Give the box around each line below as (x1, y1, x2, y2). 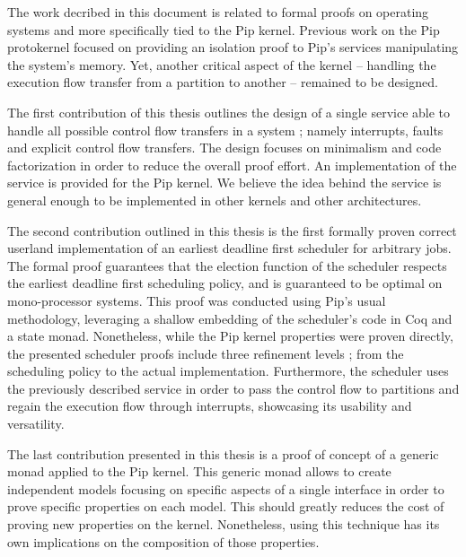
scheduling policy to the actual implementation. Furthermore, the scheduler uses (7, 361, 449, 380)
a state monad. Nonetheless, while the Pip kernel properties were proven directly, (7, 326, 453, 345)
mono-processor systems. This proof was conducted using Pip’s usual (7, 291, 386, 309)
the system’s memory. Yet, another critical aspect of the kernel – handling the (7, 55, 436, 74)
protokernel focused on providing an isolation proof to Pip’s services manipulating (7, 38, 459, 57)
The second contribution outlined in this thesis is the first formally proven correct (7, 221, 457, 239)
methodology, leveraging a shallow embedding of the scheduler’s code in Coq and (7, 309, 453, 327)
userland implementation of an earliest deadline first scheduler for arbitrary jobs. (7, 239, 452, 257)
